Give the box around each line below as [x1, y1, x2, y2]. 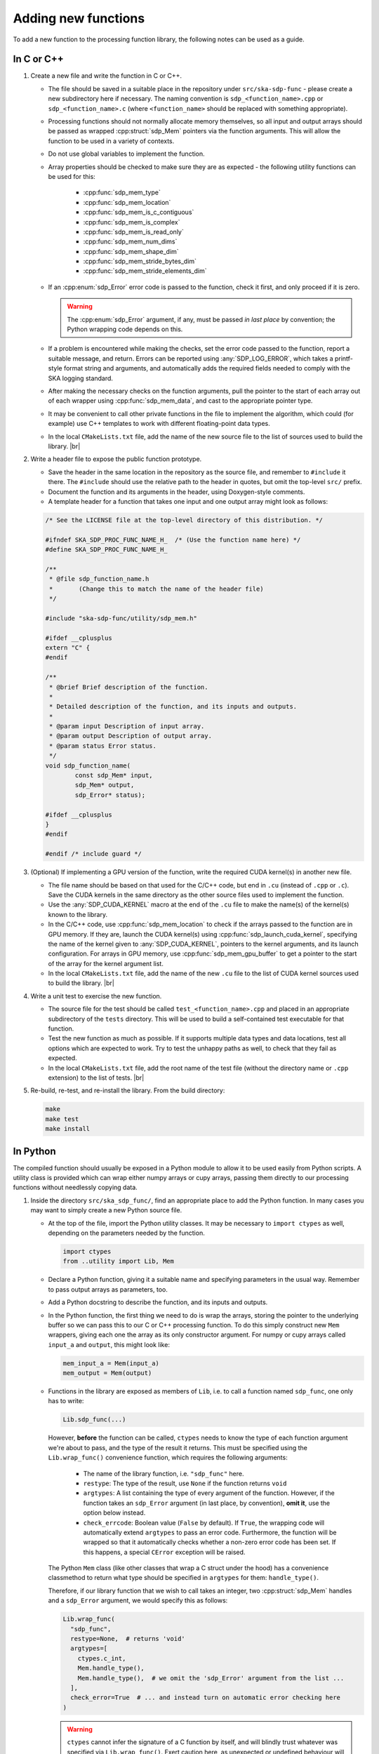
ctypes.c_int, [77, 1654, 126, 1662]
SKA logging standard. [48, 374, 114, 382]
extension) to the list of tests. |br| [48, 1073, 145, 1082]
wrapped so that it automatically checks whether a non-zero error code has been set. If [83, 1538, 336, 1546]
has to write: [48, 1397, 84, 1405]
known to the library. [48, 910, 108, 918]
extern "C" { [45, 643, 91, 652]
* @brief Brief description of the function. [49, 683, 208, 691]
